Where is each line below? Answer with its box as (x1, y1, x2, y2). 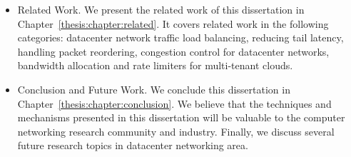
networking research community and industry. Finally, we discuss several (17, 123, 335, 138)
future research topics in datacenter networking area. (17, 138, 248, 153)
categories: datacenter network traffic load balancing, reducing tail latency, (17, 30, 344, 45)
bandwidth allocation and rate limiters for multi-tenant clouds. (17, 58, 293, 73)
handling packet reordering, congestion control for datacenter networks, (17, 44, 330, 59)
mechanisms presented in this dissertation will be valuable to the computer (17, 110, 345, 125)
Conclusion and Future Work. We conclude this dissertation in (17, 81, 290, 96)
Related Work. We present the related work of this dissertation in (17, 2, 305, 16)
